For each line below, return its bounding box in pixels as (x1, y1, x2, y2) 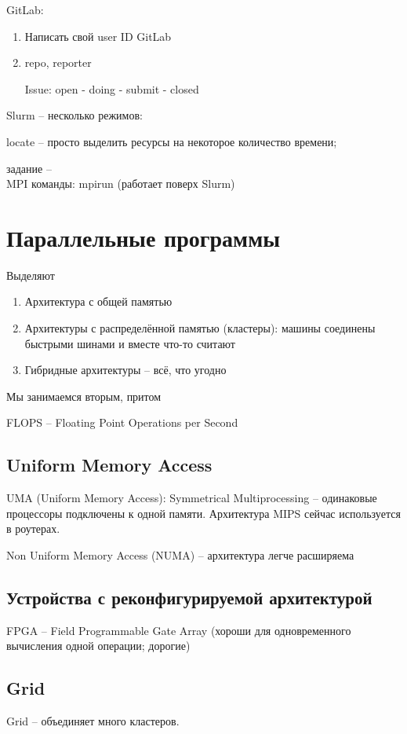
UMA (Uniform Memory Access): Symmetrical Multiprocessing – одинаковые (6, 490, 377, 506)
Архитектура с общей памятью (24, 293, 173, 310)
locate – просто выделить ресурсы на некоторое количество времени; (6, 133, 337, 149)
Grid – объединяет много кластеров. (6, 713, 180, 729)
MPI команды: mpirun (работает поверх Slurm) (6, 175, 235, 192)
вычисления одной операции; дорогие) (6, 637, 191, 654)
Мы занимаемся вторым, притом (6, 387, 162, 404)
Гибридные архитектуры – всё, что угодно (24, 361, 227, 378)
